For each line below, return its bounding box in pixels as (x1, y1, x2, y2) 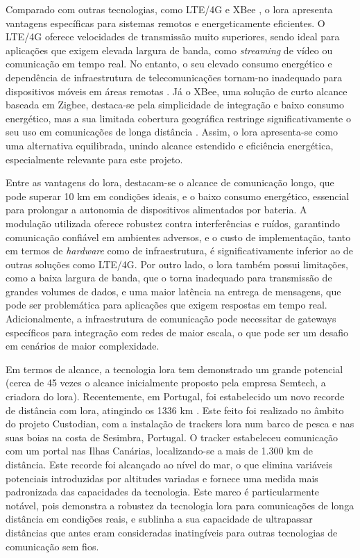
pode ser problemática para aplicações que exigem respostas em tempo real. (6, 297, 327, 312)
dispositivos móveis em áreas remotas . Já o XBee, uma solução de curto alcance (6, 83, 348, 98)
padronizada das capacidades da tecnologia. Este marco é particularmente (6, 484, 320, 499)
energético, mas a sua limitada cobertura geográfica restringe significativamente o (6, 110, 351, 125)
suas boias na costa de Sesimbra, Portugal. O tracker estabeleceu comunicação (6, 429, 338, 444)
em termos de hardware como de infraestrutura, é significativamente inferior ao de (6, 243, 353, 258)
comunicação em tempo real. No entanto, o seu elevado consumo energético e (6, 56, 332, 71)
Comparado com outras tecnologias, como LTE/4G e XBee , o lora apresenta (6, 2, 333, 16)
